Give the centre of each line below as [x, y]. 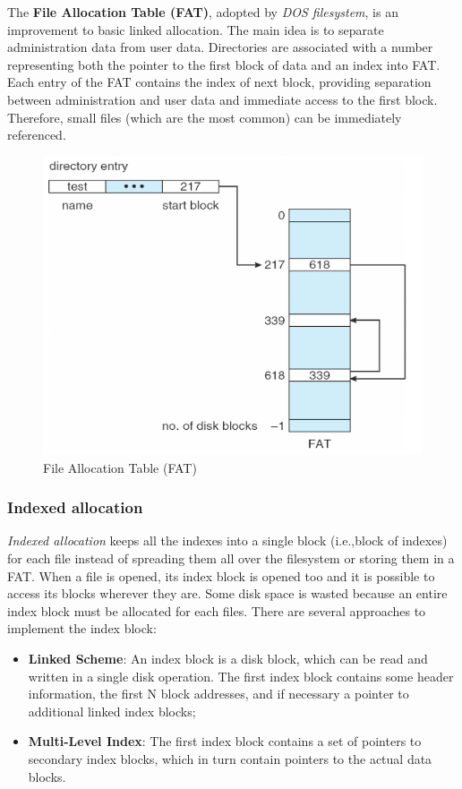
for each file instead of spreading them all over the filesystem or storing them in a [231, 558]
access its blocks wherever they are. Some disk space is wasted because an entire [227, 593]
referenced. [37, 135]
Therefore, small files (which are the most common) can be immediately [205, 117]
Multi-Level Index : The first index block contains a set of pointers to [225, 741]
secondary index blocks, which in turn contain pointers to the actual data [230, 758]
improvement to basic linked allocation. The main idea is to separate [196, 29]
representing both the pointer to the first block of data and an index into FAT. [224, 64]
